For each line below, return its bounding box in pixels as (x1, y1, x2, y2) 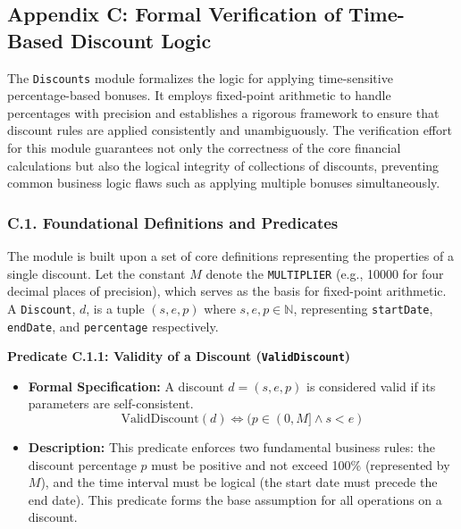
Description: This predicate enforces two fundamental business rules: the (28, 438, 435, 457)
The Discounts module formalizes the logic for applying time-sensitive (7, 68, 393, 87)
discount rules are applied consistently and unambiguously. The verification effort (7, 121, 452, 139)
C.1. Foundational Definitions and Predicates (7, 211, 339, 233)
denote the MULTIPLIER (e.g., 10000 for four (205, 264, 444, 282)
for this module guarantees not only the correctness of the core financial (7, 139, 401, 157)
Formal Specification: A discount (28, 376, 224, 395)
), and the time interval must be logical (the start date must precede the (40, 473, 438, 491)
